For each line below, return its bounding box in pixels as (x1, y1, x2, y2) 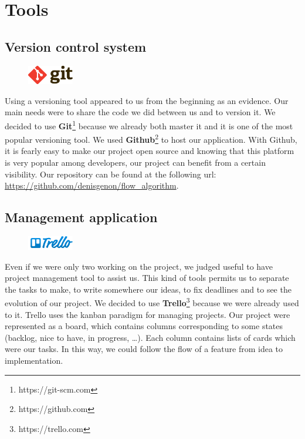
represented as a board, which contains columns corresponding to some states (5, 320, 283, 332)
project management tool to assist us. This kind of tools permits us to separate (5, 272, 289, 284)
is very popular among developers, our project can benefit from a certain (5, 156, 266, 169)
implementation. (5, 354, 63, 367)
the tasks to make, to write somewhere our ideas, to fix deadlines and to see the (5, 283, 292, 295)
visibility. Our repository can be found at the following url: (5, 167, 216, 180)
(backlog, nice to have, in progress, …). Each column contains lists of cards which (5, 331, 296, 343)
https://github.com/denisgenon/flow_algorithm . (5, 179, 179, 192)
